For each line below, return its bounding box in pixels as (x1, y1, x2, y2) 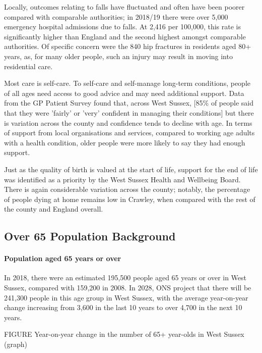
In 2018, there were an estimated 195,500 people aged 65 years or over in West (4, 272, 247, 283)
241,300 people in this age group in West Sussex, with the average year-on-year (4, 292, 248, 302)
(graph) (4, 339, 27, 349)
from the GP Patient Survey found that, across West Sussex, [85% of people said (4, 97, 253, 108)
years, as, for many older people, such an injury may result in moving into (4, 51, 233, 61)
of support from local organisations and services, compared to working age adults (4, 127, 255, 138)
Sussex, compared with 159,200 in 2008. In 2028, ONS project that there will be (4, 282, 251, 293)
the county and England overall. (4, 204, 103, 214)
